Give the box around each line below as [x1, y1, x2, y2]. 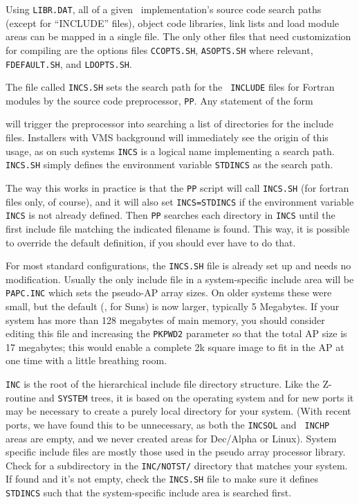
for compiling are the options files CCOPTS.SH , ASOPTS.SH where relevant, [6, 42, 313, 57]
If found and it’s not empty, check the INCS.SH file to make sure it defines [6, 471, 319, 486]
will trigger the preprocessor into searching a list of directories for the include [6, 116, 334, 131]
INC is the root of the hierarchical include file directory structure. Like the [6, 377, 320, 391]
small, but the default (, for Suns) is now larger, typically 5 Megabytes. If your [6, 299, 340, 314]
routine [6, 390, 36, 404]
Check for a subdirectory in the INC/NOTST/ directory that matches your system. [6, 458, 348, 472]
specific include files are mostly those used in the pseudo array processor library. [6, 444, 346, 459]
